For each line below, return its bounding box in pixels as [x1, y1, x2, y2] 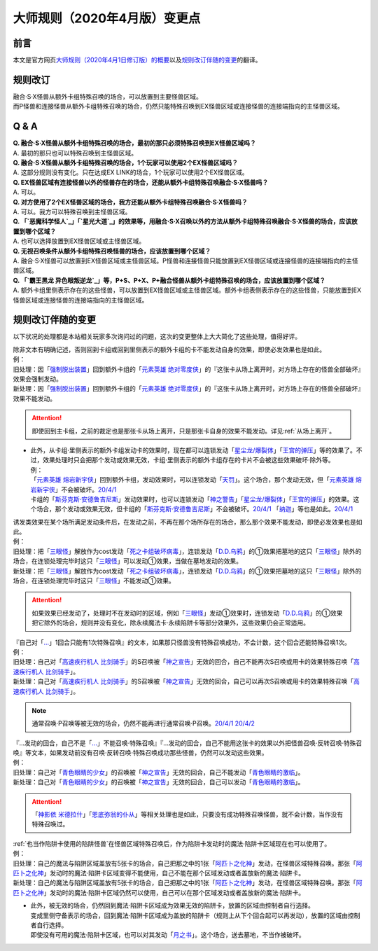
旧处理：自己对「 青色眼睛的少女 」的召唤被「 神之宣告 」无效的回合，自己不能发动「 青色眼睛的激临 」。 [13, 768, 304, 777]
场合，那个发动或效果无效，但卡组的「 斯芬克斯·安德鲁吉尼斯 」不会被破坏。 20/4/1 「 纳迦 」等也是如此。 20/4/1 [36, 505, 353, 513]
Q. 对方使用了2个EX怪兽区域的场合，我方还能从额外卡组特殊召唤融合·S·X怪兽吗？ [13, 197, 248, 206]
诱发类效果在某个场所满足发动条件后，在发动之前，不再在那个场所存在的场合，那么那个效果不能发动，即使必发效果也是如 [13, 518, 363, 526]
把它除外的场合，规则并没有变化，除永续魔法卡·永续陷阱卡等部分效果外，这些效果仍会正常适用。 [31, 618, 310, 627]
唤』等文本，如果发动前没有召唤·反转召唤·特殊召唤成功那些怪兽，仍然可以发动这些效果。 [13, 749, 269, 757]
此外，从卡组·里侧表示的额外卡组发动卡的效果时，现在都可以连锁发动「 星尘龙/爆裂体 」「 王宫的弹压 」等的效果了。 [30, 445, 357, 454]
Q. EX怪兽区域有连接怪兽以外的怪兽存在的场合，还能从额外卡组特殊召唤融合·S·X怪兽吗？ [13, 178, 269, 186]
